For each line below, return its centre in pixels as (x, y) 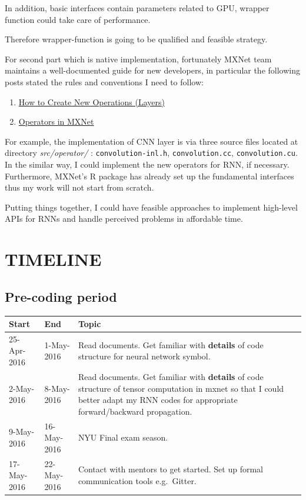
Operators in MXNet (56, 121)
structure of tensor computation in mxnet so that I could (181, 388)
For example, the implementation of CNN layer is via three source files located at (152, 141)
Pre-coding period (61, 296)
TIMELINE (53, 259)
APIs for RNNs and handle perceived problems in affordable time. (124, 219)
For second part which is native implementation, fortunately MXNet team (138, 59)
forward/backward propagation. (135, 411)
